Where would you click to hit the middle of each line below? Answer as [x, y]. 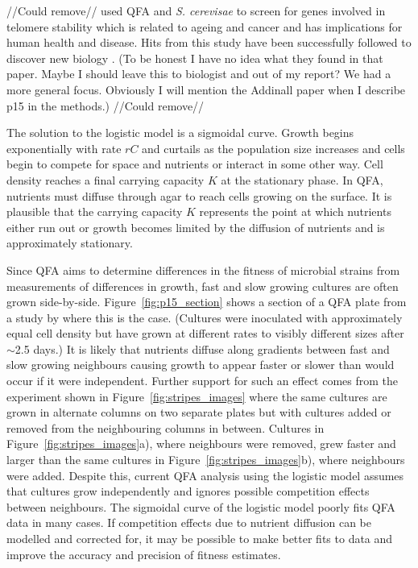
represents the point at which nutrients [295, 211]
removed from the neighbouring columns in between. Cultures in [166, 427]
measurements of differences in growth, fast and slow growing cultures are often [203, 286]
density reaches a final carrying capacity [106, 179]
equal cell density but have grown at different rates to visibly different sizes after [205, 333]
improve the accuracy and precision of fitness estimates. [144, 554]
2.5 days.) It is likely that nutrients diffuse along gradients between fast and [202, 348]
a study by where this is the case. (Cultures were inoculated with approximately [205, 317]
